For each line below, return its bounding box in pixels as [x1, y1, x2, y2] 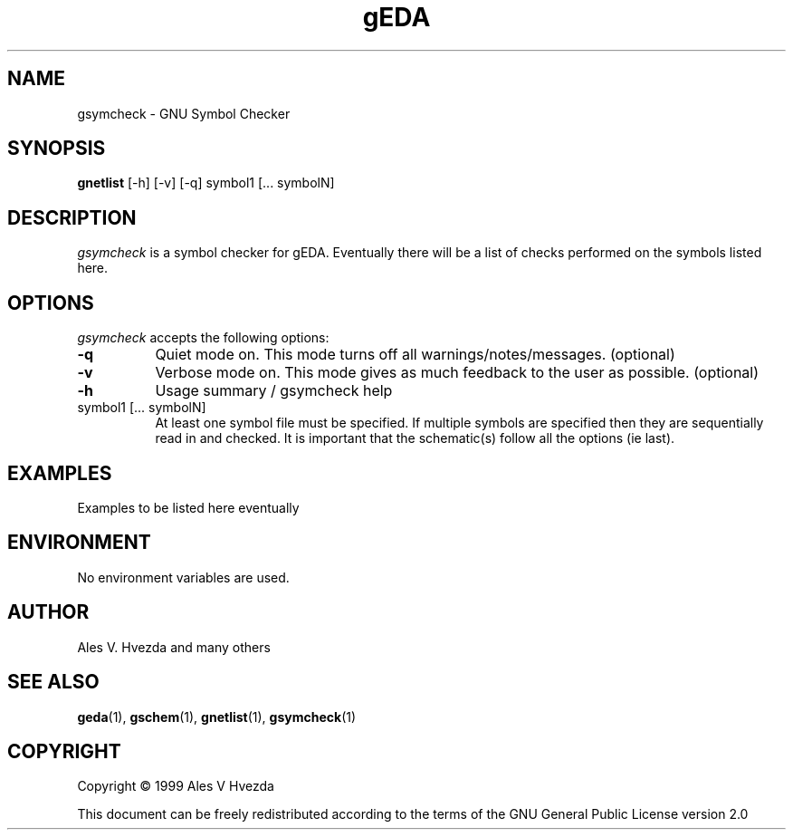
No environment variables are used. [77, 569, 290, 585]
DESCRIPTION [7, 206, 137, 229]
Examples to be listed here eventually [77, 499, 300, 515]
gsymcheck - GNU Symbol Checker [77, 105, 291, 121]
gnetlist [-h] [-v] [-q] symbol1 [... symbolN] [77, 175, 335, 191]
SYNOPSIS [7, 137, 106, 160]
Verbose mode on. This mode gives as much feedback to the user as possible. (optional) [155, 363, 760, 382]
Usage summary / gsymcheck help [155, 381, 393, 400]
